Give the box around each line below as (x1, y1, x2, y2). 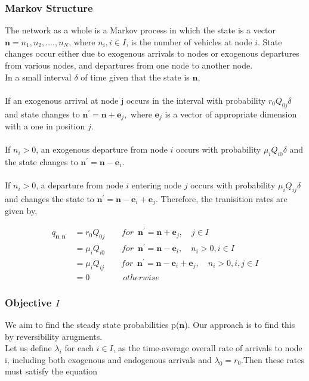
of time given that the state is (81, 70, 190, 83)
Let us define (5, 342, 52, 354)
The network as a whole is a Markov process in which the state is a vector (5, 24, 276, 36)
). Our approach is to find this (184, 318, 295, 331)
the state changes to (5, 156, 78, 168)
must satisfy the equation (5, 365, 98, 377)
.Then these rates (241, 353, 305, 365)
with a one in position (5, 120, 85, 132)
